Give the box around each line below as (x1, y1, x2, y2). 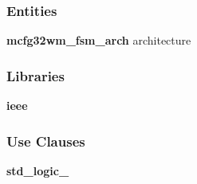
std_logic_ (6, 162, 69, 178)
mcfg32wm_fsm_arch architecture (6, 32, 191, 49)
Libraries (6, 65, 65, 85)
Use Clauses (6, 131, 85, 151)
